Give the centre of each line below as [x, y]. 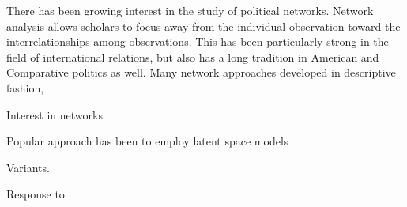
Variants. [28, 167]
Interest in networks [55, 114]
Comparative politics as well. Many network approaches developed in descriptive [201, 72]
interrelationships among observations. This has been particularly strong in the [198, 41]
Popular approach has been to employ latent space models [147, 141]
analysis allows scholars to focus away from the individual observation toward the [203, 26]
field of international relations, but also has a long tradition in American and [193, 56]
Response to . [39, 194]
